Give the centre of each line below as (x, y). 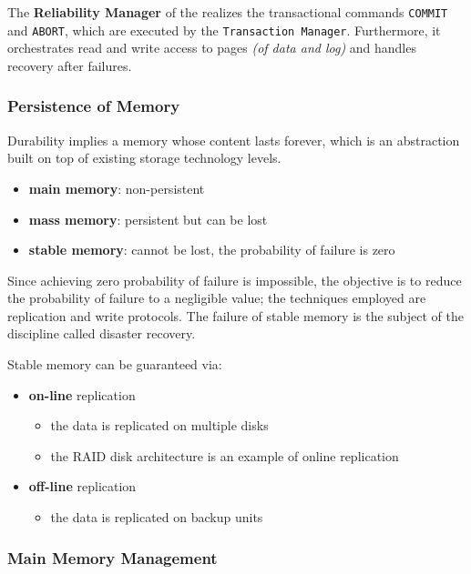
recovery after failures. (70, 65)
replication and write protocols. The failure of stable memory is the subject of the (236, 315)
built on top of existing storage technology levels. (144, 158)
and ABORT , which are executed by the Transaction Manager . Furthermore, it (224, 30)
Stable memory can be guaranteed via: (115, 364)
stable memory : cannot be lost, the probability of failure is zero (212, 250)
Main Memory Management (113, 557)
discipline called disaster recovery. (102, 333)
